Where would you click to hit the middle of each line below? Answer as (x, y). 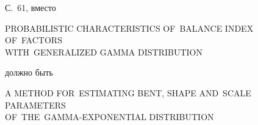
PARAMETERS (35, 105)
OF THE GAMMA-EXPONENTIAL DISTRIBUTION (109, 117)
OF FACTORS (34, 40)
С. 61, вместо (30, 7)
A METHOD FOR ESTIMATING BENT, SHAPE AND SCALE (128, 92)
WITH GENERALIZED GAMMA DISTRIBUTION (104, 52)
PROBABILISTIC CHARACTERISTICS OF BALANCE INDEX (129, 28)
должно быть (29, 72)
